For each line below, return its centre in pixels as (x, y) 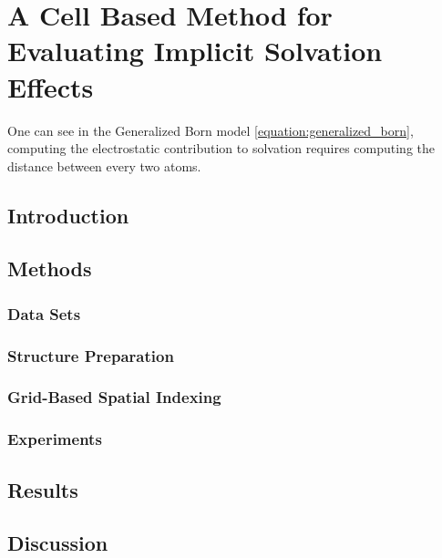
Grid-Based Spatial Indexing (114, 397)
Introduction (68, 215)
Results (43, 489)
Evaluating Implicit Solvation (195, 51)
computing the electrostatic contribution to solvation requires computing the (221, 148)
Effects (51, 86)
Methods (50, 269)
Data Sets (44, 313)
